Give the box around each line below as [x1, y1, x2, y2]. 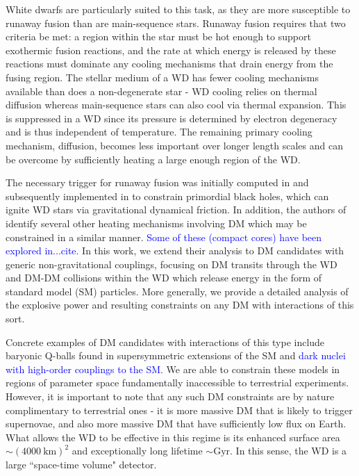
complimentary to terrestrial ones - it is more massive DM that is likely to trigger [6, 402, 353, 417]
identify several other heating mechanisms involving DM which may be [6, 215, 307, 230]
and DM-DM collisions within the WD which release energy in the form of [6, 270, 322, 285]
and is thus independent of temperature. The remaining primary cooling [6, 124, 312, 139]
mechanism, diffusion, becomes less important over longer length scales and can [6, 138, 343, 152]
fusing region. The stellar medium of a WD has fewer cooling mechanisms [6, 69, 319, 84]
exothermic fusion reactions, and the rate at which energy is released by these [6, 42, 336, 57]
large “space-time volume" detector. [6, 457, 157, 471]
